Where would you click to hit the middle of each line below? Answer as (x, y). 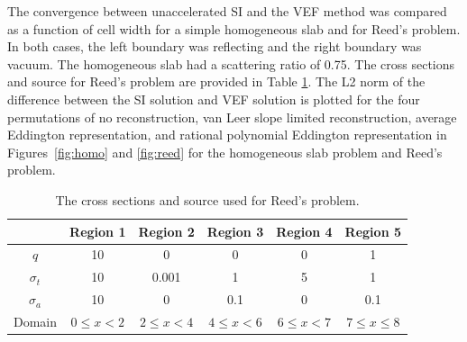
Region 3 (235, 231)
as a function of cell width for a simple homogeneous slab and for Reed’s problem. (234, 28)
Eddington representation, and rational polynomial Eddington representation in (227, 135)
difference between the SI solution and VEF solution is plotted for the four (214, 99)
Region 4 (304, 231)
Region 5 (373, 231)
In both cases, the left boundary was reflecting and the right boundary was (215, 46)
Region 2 (166, 231)
